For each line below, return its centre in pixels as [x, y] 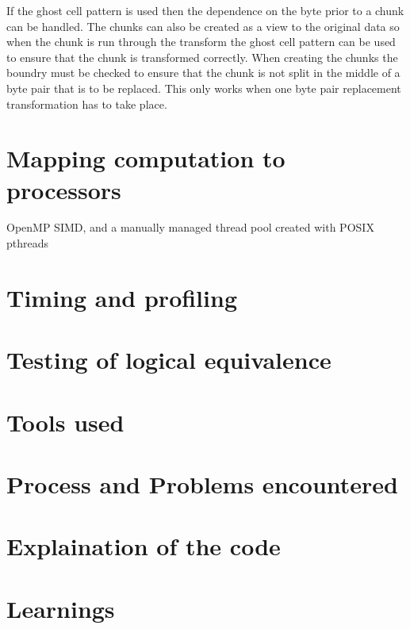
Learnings [61, 608]
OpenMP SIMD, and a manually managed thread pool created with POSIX [190, 227]
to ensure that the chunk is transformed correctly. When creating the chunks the [202, 57]
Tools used [65, 422]
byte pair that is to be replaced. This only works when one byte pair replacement [204, 88]
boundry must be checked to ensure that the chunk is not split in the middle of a [203, 73]
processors [64, 189]
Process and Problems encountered [203, 483]
